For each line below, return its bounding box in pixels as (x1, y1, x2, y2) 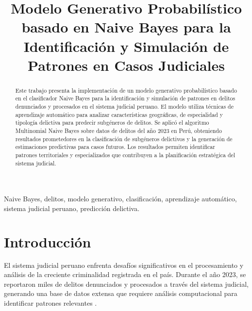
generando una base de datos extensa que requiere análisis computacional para (4, 288, 237, 298)
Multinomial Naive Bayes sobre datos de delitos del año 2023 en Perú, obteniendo (15, 127, 222, 135)
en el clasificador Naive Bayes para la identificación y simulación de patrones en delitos (15, 94, 235, 102)
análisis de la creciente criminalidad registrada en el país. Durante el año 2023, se (4, 269, 246, 279)
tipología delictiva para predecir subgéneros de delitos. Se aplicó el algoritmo (15, 118, 209, 127)
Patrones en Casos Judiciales (28, 55, 225, 75)
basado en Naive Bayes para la (21, 17, 231, 37)
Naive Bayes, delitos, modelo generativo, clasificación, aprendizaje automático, (4, 194, 237, 204)
